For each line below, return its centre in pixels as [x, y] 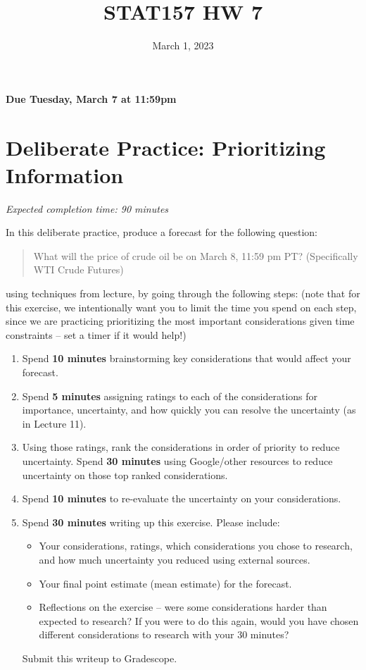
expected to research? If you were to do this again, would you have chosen [199, 620]
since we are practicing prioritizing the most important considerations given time [180, 321]
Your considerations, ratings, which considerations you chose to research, [196, 546]
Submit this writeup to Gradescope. [100, 658]
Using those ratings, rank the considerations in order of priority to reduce [181, 447]
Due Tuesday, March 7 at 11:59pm [91, 98]
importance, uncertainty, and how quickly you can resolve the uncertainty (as [189, 410]
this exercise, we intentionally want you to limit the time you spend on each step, [181, 307]
